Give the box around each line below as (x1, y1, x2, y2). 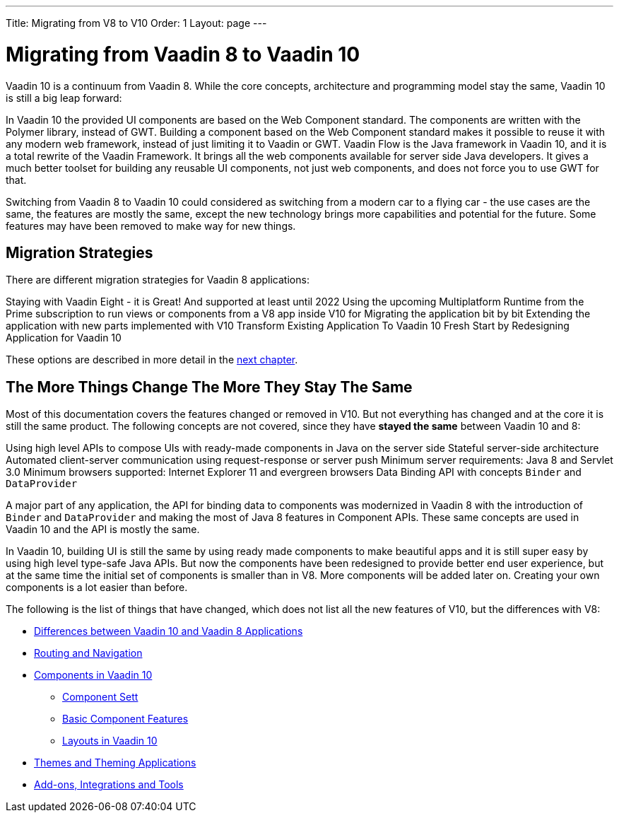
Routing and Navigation (34, 647, 143, 660)
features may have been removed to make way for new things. (6, 219, 296, 232)
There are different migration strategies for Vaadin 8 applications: (6, 274, 309, 286)
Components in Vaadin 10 (34, 669, 153, 682)
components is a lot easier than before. (6, 581, 188, 594)
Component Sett (62, 691, 138, 703)
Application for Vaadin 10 (6, 332, 122, 344)
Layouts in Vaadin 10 (62, 735, 158, 747)
